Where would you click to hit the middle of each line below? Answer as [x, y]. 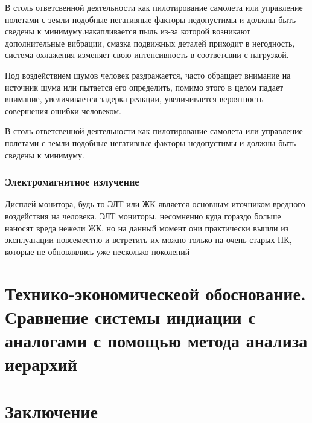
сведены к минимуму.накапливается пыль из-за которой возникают [128, 31]
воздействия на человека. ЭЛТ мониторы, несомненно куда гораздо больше [143, 215]
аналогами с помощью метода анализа [156, 340]
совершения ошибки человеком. [63, 110]
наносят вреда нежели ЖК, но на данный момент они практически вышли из [147, 228]
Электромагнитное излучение [72, 182]
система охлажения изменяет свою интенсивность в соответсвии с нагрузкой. [147, 55]
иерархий [41, 364]
